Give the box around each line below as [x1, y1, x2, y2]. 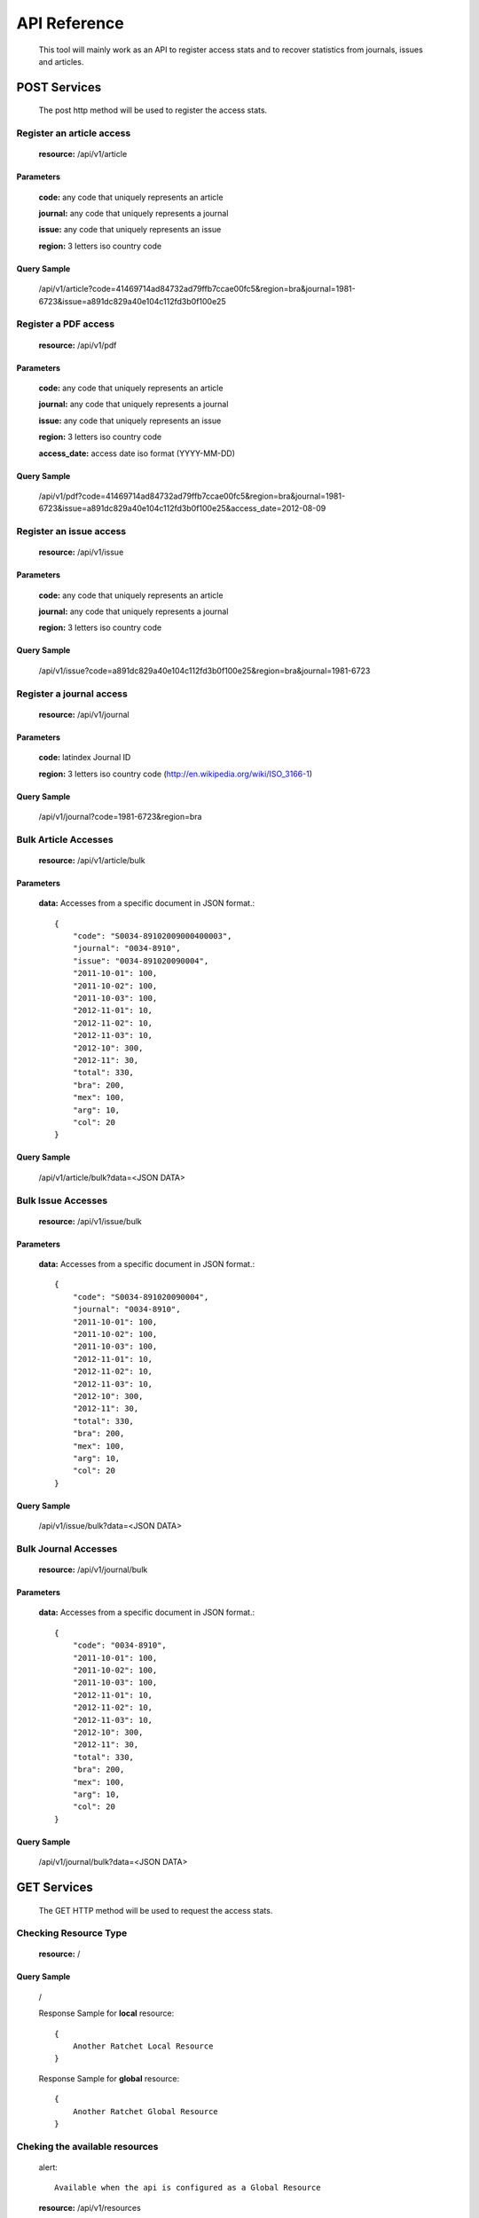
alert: [38, 2161, 58, 2173]
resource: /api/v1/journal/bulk [38, 1564, 148, 1575]
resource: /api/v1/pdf [38, 340, 117, 350]
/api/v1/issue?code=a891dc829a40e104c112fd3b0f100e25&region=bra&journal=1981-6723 [38, 665, 371, 676]
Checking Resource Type [16, 1927, 128, 1939]
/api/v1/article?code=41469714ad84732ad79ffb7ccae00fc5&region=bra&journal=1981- [38, 284, 356, 295]
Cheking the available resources [16, 2140, 159, 2152]
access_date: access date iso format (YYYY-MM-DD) [38, 448, 235, 459]
